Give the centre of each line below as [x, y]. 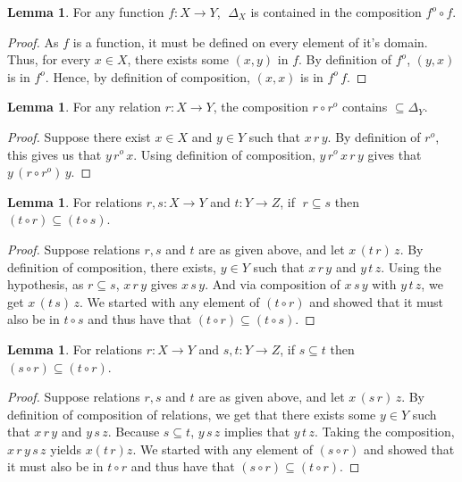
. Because [134, 432]
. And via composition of [273, 284]
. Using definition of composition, [224, 154]
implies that [257, 432]
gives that [395, 154]
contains [365, 107]
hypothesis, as [46, 284]
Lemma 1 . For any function [86, 12]
